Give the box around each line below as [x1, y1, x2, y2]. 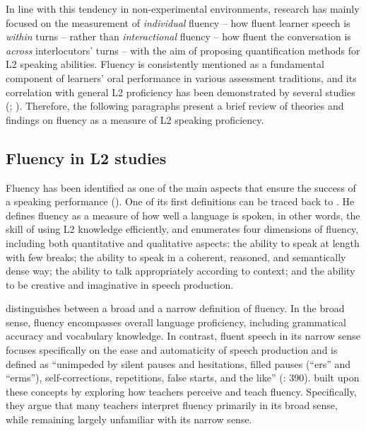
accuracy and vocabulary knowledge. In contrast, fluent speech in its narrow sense [6, 328, 360, 343]
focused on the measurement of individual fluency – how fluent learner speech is [6, 15, 350, 30]
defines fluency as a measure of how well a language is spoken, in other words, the [6, 207, 360, 222]
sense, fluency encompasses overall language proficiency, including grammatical [6, 314, 346, 329]
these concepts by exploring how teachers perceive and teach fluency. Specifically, [6, 384, 357, 398]
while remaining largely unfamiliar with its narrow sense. [6, 412, 252, 427]
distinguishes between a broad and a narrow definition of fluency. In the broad [6, 301, 345, 316]
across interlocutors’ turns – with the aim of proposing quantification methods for [6, 42, 360, 57]
